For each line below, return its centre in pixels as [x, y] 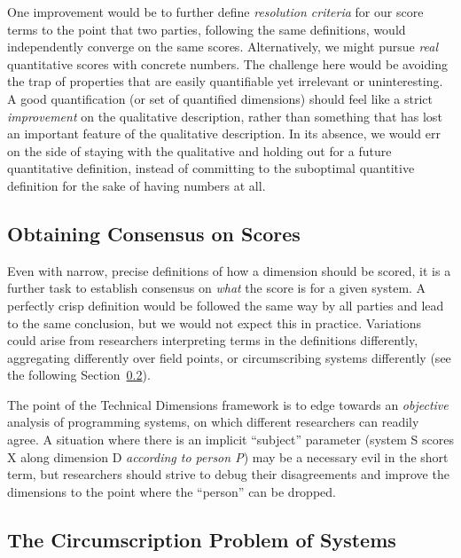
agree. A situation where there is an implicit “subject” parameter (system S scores [230, 440]
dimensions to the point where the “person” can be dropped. [172, 491]
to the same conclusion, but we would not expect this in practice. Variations [215, 322]
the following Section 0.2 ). [79, 375]
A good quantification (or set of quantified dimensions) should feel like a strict [220, 98]
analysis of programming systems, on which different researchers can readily [213, 422]
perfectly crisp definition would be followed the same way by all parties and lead [226, 305]
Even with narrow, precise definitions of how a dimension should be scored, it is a [229, 270]
